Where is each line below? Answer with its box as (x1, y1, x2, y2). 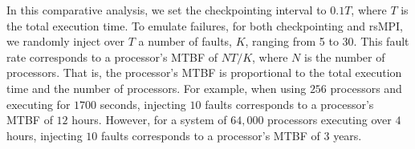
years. (333, 127, 362, 143)
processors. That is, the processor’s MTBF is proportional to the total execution (6, 64, 402, 81)
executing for (6, 95, 71, 112)
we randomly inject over (6, 33, 125, 50)
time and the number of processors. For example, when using (6, 79, 307, 96)
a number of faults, (138, 33, 232, 50)
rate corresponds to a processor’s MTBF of (6, 48, 218, 65)
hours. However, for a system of (71, 111, 227, 128)
